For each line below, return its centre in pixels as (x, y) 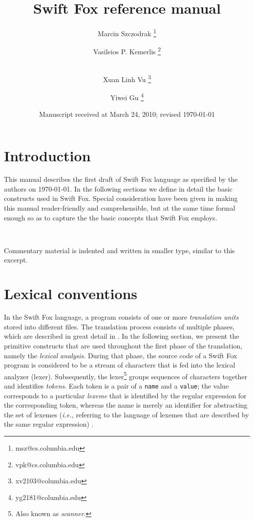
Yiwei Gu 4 (127, 97)
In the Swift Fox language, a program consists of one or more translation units (121, 317)
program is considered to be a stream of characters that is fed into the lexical (120, 365)
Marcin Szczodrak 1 (127, 33)
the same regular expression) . (49, 424)
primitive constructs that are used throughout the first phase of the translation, (123, 345)
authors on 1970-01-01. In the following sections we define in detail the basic (118, 188)
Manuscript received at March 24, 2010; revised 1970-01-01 (127, 114)
